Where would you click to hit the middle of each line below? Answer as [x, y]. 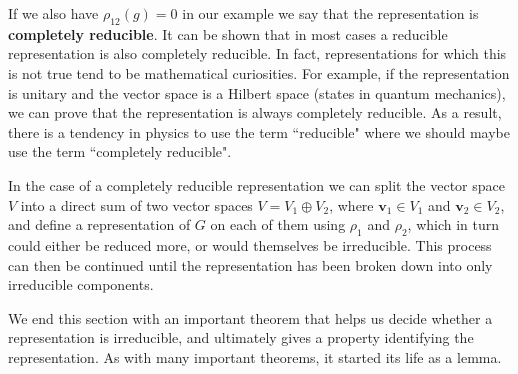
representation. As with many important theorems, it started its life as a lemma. [255, 356]
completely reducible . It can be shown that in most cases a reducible [228, 33]
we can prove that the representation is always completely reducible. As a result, [255, 112]
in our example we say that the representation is [330, 13]
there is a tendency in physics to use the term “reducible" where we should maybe [259, 131]
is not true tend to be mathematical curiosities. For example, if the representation [259, 72]
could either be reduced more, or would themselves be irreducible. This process [250, 244]
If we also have [53, 13]
